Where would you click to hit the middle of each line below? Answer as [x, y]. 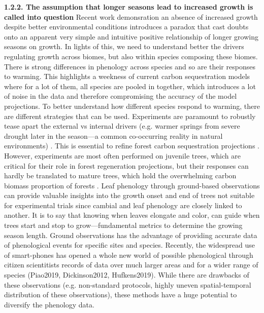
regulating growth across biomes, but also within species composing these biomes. [131, 56]
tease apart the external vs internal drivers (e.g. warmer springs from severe [122, 126]
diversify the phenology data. [49, 304]
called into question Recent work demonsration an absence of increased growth [131, 16]
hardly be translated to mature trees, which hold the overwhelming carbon [120, 175]
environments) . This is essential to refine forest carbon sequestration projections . [132, 146]
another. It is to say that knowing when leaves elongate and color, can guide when [132, 215]
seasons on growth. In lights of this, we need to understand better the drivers [124, 46]
